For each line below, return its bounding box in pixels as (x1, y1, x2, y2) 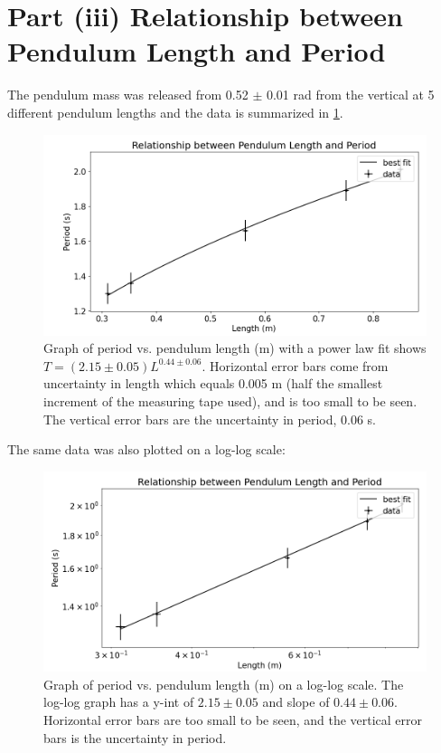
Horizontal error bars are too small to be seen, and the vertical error (43, 710, 423, 729)
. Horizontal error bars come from (202, 356, 389, 375)
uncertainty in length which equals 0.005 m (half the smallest (43, 374, 383, 393)
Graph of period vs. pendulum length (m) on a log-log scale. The (43, 674, 404, 693)
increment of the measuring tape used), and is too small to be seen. (43, 392, 418, 411)
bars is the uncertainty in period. (43, 728, 227, 747)
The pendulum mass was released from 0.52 (7, 85, 249, 104)
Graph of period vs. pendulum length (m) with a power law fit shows (43, 338, 427, 357)
